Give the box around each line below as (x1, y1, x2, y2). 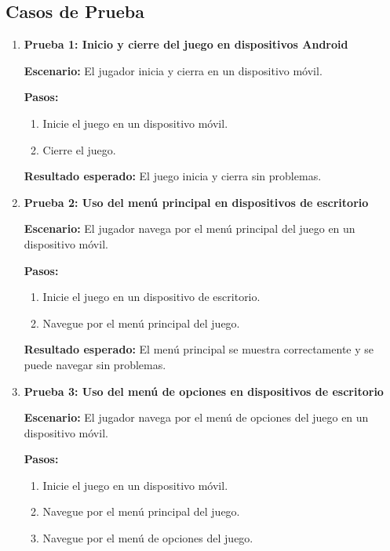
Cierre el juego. (42, 141, 116, 158)
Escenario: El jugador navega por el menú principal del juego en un (24, 220, 355, 237)
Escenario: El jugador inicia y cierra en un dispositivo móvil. (24, 62, 323, 78)
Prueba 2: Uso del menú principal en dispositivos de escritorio (24, 194, 369, 210)
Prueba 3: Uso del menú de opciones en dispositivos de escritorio (24, 382, 384, 399)
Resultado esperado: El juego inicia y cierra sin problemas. (24, 168, 322, 184)
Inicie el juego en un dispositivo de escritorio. (42, 288, 261, 305)
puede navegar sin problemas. (24, 356, 166, 372)
